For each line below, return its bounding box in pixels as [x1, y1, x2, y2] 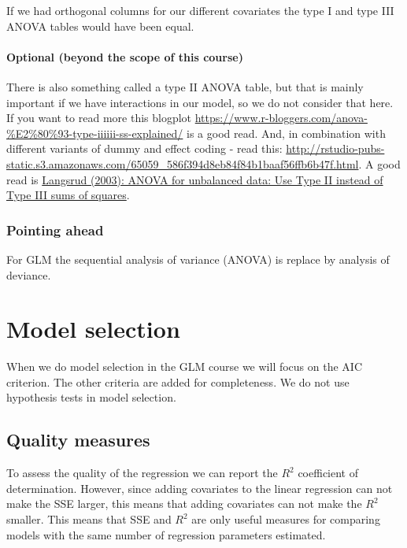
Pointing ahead [6, 220, 104, 239]
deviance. [6, 266, 51, 283]
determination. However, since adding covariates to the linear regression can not [6, 479, 393, 496]
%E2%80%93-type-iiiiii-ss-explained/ [6, 124, 183, 141]
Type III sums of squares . [6, 187, 130, 203]
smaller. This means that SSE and [6, 511, 172, 528]
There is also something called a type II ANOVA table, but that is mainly [6, 78, 364, 94]
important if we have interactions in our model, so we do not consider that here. [6, 94, 394, 110]
